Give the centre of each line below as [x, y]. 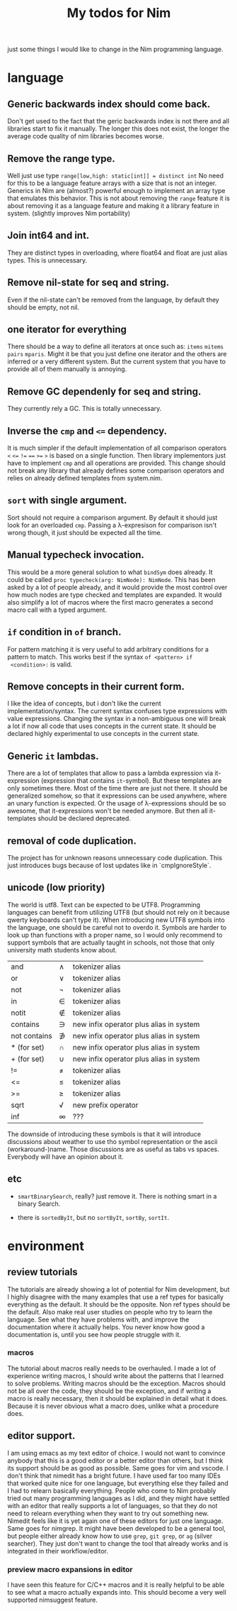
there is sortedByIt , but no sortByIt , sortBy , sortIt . [93, 1217]
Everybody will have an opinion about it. [65, 1156]
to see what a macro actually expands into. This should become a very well [117, 1592]
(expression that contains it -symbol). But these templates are [132, 781]
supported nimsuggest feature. [52, 1600]
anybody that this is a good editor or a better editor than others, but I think [115, 1461]
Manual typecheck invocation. [76, 555]
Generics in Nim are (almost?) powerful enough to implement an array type [116, 191]
